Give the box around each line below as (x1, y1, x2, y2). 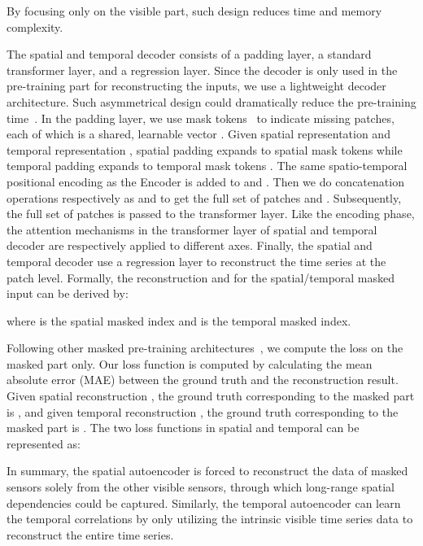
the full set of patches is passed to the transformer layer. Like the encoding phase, (7, 205, 415, 222)
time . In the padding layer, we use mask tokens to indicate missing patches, (7, 109, 395, 126)
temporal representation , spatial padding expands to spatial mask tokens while (7, 141, 403, 158)
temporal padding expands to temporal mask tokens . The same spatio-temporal (7, 157, 408, 174)
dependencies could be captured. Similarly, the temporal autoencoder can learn (7, 494, 401, 511)
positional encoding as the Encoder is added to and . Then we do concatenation (7, 173, 404, 190)
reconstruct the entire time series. (7, 526, 174, 543)
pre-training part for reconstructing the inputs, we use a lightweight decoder (7, 77, 386, 94)
